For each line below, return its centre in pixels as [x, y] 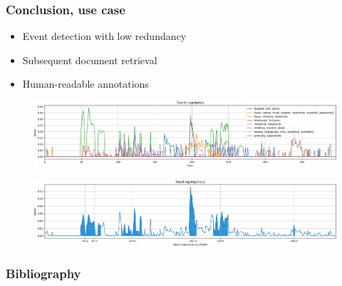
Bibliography [43, 274]
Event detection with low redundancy [104, 36]
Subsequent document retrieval [90, 60]
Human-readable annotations [85, 84]
